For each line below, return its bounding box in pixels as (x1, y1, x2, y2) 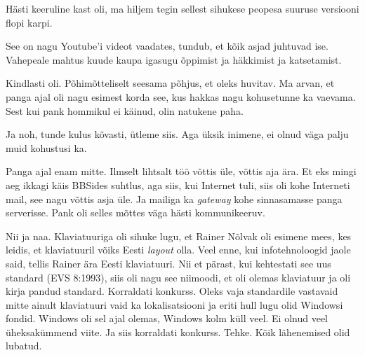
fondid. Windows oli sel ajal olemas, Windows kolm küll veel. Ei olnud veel (6, 311, 328, 326)
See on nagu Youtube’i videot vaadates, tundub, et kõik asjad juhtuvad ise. (6, 39, 328, 53)
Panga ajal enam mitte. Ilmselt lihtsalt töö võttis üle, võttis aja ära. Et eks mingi (6, 164, 357, 179)
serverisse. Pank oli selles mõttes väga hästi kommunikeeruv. (6, 205, 265, 220)
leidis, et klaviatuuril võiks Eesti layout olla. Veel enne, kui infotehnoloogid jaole (6, 242, 351, 257)
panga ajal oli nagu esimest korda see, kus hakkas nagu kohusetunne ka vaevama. (6, 89, 356, 104)
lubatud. (6, 338, 42, 353)
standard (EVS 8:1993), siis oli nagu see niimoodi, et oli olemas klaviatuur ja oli (6, 270, 351, 284)
